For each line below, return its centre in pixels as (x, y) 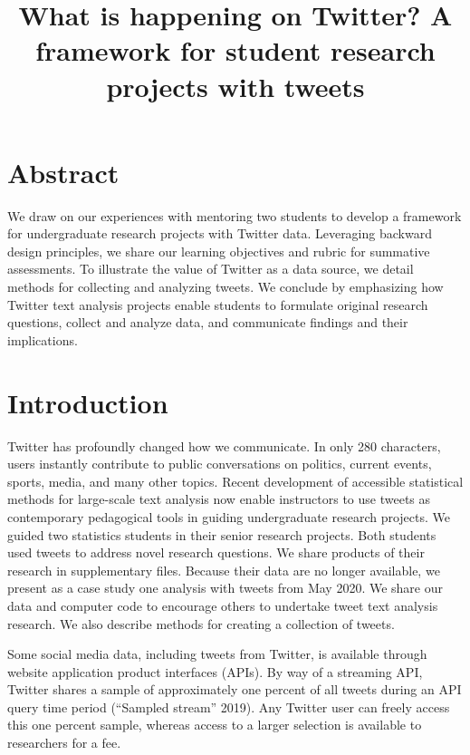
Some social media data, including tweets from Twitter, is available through (217, 654)
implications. (43, 339)
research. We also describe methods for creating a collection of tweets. (201, 623)
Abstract (63, 172)
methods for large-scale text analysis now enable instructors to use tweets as (219, 499)
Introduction (88, 402)
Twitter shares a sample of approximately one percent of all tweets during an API (235, 689)
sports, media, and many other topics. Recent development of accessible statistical (235, 481)
